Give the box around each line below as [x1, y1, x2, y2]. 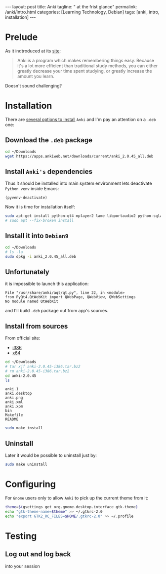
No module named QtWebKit [5, 299, 58, 304]
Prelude [5, 32, 38, 43]
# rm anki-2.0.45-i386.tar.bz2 [5, 369, 70, 373]
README [5, 417, 19, 422]
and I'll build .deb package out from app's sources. [5, 308, 109, 314]
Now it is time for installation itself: [5, 204, 76, 210]
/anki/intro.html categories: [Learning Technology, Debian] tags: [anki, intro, [5, 9, 160, 15]
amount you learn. [17, 73, 54, 79]
